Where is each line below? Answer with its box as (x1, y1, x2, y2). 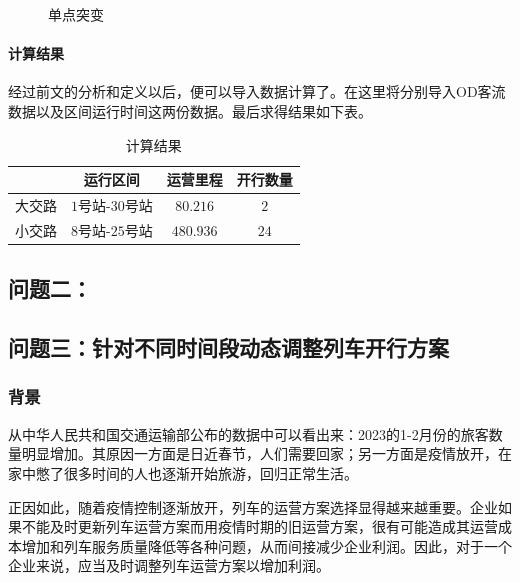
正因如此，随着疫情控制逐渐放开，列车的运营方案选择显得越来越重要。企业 (8, 496, 498, 517)
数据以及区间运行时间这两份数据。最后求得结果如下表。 (8, 100, 372, 121)
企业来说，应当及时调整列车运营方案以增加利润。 (8, 555, 330, 576)
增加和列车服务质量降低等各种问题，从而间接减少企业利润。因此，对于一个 (21, 535, 512, 556)
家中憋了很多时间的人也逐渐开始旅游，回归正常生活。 (8, 462, 358, 483)
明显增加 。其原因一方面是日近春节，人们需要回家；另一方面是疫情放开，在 (21, 443, 512, 464)
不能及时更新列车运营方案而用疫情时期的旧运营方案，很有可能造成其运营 (21, 516, 498, 537)
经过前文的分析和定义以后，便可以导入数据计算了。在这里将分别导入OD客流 (8, 81, 506, 102)
